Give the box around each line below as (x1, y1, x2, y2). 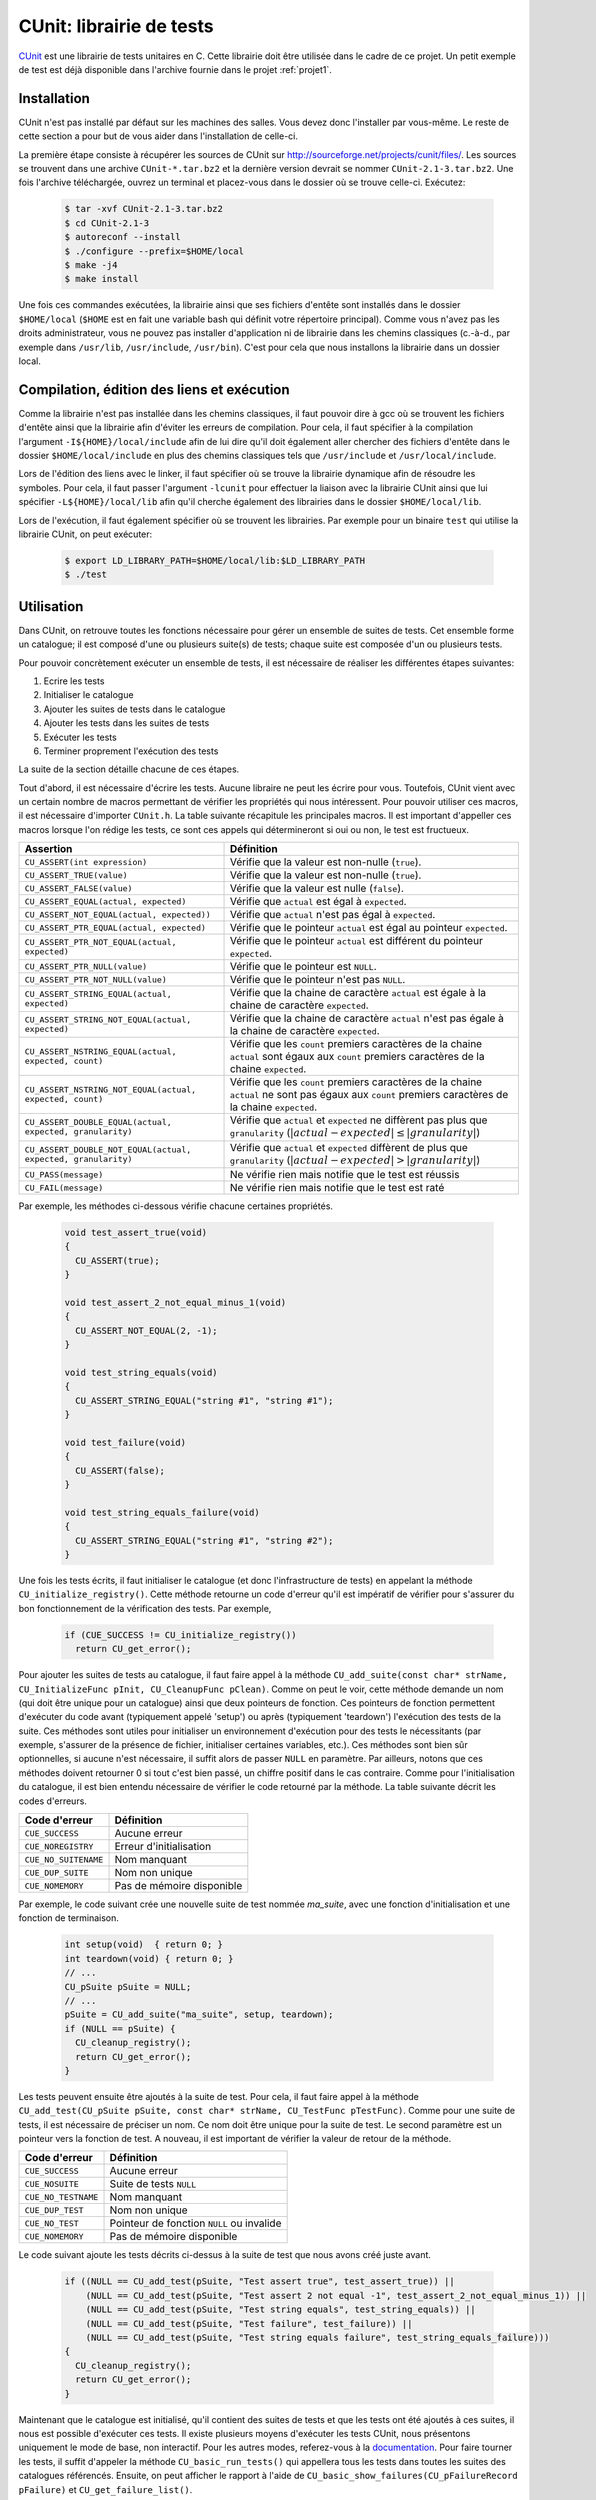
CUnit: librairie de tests (18, 15, 214, 37)
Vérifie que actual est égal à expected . (229, 895, 407, 909)
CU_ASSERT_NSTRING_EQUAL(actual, (24, 1046, 177, 1057)
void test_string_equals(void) (64, 1366, 219, 1378)
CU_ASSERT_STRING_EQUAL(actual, (24, 989, 172, 1000)
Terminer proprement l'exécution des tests (43, 745, 219, 757)
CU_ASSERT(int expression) (24, 856, 148, 867)
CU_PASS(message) (24, 1169, 104, 1180)
